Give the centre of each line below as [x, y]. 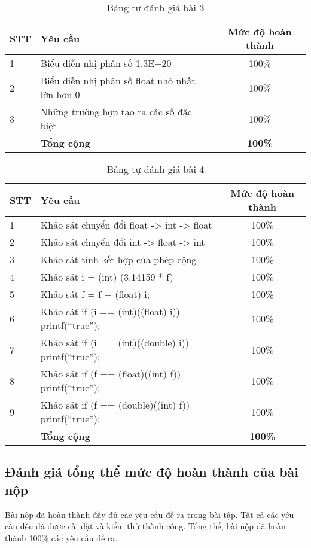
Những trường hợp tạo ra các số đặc [116, 112]
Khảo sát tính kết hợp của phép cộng [118, 259]
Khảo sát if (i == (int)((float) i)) [110, 311]
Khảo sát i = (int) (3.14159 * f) [107, 277]
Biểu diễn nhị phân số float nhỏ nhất [118, 80]
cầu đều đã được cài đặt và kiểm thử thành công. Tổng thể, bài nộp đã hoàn [145, 526]
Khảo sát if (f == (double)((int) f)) [115, 405]
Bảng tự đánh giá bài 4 [155, 169]
